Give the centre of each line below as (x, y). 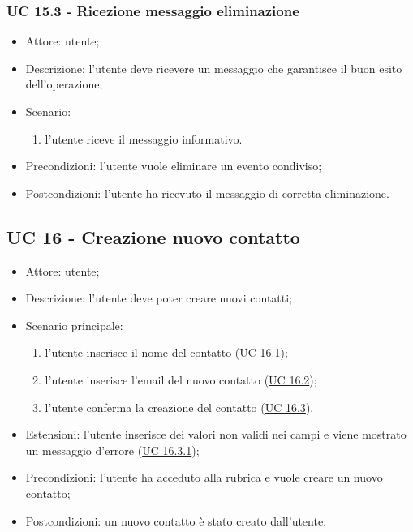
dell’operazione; (64, 84)
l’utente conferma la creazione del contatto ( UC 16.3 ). (179, 407)
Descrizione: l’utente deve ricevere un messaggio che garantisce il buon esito (214, 68)
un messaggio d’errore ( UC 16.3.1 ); (112, 450)
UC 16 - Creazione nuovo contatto (153, 236)
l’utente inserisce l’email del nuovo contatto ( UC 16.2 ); (181, 379)
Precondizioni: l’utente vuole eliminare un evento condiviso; (174, 166)
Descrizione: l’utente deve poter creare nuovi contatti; (159, 298)
